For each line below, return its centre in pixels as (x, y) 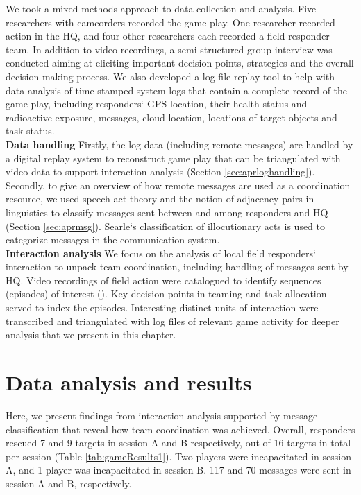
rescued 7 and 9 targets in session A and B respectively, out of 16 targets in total (178, 443)
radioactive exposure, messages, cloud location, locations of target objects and (171, 117)
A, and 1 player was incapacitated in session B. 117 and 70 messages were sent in (178, 470)
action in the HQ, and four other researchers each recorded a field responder (168, 36)
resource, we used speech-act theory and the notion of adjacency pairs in (160, 199)
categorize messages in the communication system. (113, 240)
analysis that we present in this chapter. (91, 335)
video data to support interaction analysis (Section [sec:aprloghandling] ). (160, 172)
